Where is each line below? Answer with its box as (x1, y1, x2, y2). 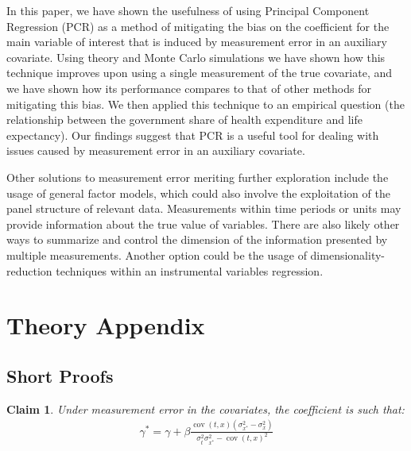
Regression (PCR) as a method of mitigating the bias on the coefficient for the (6, 17, 390, 34)
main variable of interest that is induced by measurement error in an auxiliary (6, 33, 387, 50)
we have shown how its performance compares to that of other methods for (6, 79, 371, 96)
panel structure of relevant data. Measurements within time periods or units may (6, 200, 401, 217)
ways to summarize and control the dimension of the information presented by (6, 231, 388, 248)
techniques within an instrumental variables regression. (56, 262, 324, 279)
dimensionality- (310, 246, 385, 263)
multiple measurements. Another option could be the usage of (6, 246, 307, 263)
